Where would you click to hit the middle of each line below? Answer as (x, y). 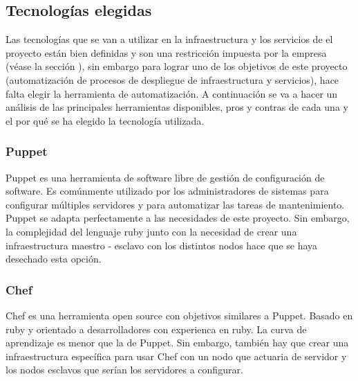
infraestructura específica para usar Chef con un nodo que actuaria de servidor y (176, 356)
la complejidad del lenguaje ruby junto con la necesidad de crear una (151, 231)
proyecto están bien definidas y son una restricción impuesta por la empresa (166, 52)
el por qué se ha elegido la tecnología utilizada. (105, 120)
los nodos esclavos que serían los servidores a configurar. (124, 370)
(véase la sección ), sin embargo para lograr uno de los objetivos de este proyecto (177, 66)
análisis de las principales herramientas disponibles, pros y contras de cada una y (177, 107)
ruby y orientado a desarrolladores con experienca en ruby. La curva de (156, 329)
